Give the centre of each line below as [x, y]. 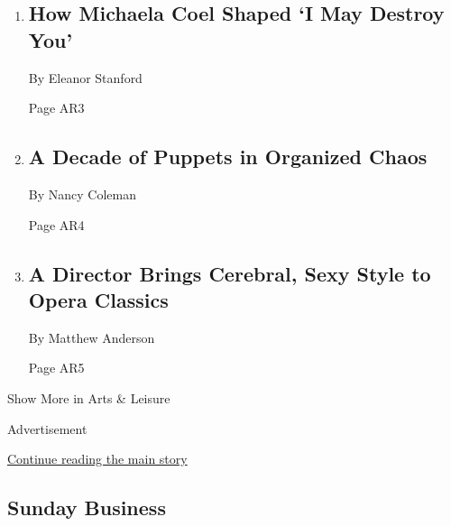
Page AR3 [56, 108]
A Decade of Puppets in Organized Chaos [228, 157]
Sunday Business [87, 508]
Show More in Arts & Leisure [89, 397]
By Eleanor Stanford [85, 77]
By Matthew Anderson [92, 337]
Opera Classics [98, 299]
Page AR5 [56, 368]
